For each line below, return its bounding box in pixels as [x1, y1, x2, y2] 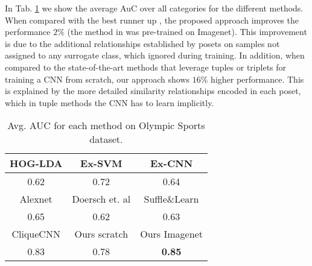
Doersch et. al [72, 192, 131, 206]
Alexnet [19, 192, 53, 206]
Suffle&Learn [144, 192, 199, 206]
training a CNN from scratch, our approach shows [5, 72, 190, 85]
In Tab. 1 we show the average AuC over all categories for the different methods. [5, 2, 304, 14]
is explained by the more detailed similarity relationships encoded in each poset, [5, 84, 301, 97]
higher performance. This [211, 72, 304, 85]
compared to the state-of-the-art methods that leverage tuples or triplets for [5, 60, 287, 73]
